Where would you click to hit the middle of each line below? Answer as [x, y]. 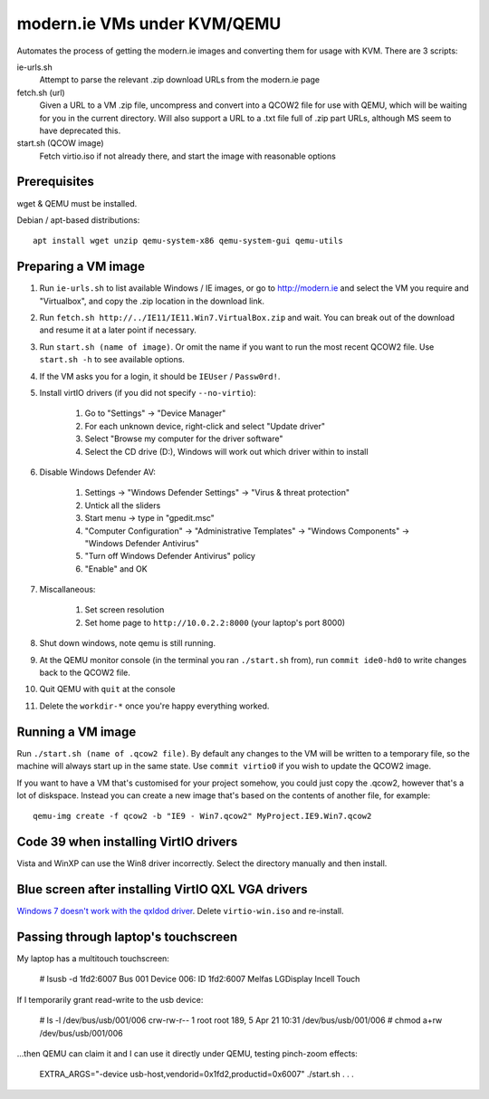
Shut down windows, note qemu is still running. [128, 643]
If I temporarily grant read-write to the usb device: [110, 999]
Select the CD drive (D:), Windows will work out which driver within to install [226, 451]
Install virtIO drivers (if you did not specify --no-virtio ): [148, 393]
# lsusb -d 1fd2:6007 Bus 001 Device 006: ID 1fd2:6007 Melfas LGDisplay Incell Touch [200, 979]
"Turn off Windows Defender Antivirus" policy [170, 556]
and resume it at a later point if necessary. [118, 330]
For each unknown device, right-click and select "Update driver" [205, 426]
